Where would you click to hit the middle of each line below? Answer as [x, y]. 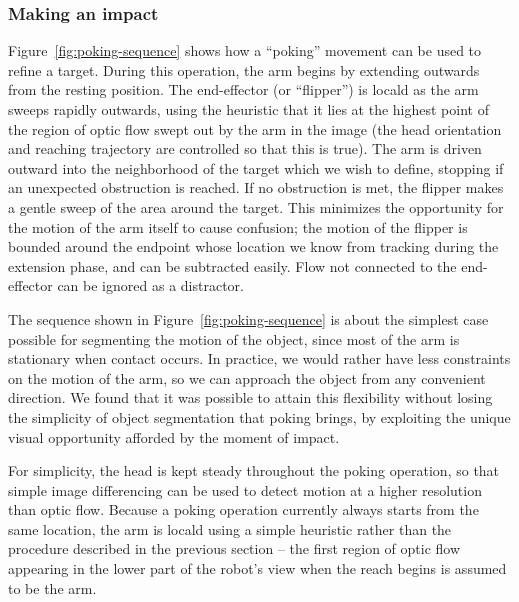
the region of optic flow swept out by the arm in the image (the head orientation [255, 128]
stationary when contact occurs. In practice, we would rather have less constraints [259, 358]
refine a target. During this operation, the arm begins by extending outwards [244, 69]
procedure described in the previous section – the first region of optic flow [234, 548]
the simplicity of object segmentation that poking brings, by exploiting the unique [259, 416]
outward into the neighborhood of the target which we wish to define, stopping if [256, 167]
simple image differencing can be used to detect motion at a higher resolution [245, 489]
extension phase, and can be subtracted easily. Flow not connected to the [232, 265]
